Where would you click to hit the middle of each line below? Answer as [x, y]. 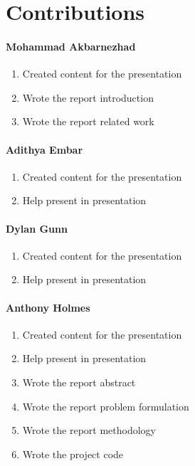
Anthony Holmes [48, 307]
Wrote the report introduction [88, 97]
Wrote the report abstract [79, 382]
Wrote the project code [73, 454]
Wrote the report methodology [89, 430]
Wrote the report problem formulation [106, 406]
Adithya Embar [44, 149]
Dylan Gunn [37, 228]
